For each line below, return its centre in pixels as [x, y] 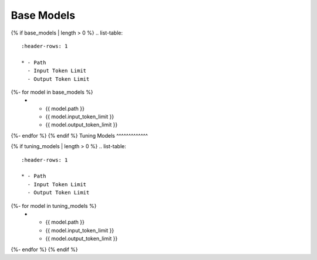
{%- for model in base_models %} [52, 92]
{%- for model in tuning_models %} [54, 206]
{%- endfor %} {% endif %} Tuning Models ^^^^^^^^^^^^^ [79, 135]
